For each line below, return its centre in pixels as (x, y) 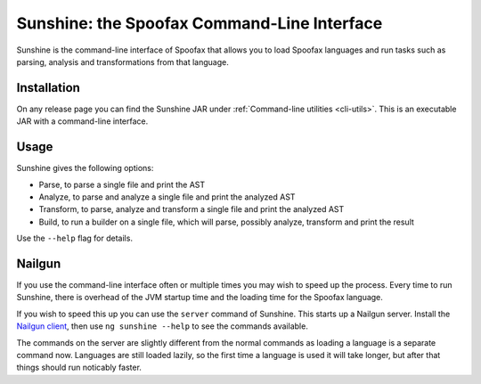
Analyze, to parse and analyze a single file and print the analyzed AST (167, 197)
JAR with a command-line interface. (82, 121)
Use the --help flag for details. (75, 238)
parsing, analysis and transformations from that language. (122, 61)
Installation (48, 88)
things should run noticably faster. (79, 368)
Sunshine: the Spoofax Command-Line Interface (200, 23)
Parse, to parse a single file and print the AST (122, 184)
